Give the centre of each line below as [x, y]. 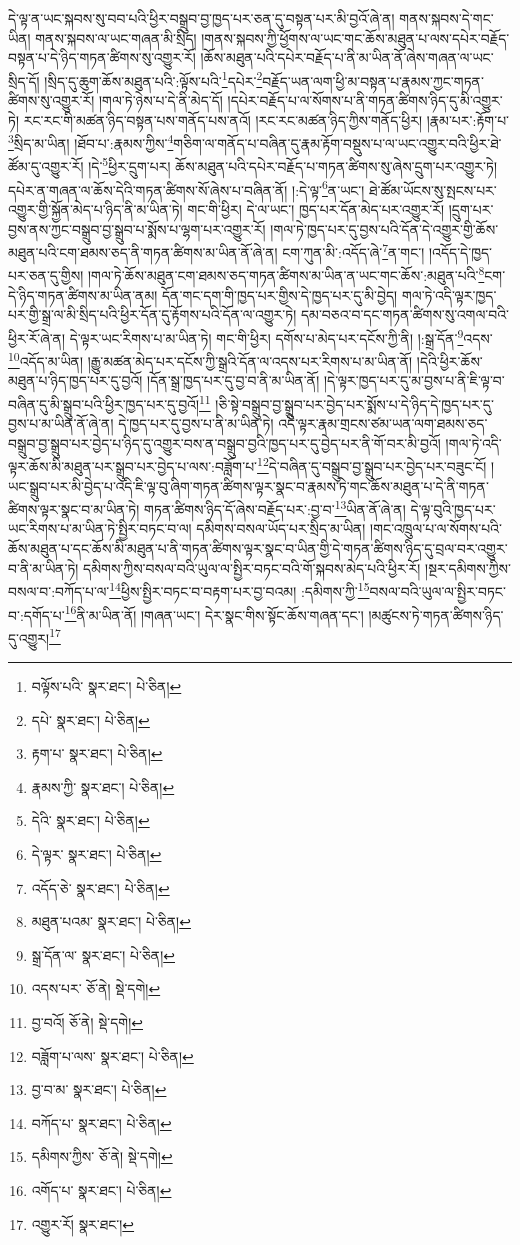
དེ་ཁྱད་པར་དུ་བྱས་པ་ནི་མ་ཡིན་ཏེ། [196, 423]
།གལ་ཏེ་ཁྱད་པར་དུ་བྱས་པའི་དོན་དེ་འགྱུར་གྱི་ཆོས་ [384, 228]
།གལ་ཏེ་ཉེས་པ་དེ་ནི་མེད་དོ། [161, 100]
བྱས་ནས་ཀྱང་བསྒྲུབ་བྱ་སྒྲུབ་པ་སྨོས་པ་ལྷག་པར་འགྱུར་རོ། [137, 228]
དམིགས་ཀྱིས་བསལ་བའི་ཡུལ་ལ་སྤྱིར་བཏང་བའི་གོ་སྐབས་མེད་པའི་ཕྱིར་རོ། [252, 567]
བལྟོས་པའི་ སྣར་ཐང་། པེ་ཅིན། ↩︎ [106, 686]
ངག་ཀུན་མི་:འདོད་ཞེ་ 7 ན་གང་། [353, 250]
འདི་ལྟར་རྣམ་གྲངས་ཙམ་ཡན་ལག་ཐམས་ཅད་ [383, 423]
